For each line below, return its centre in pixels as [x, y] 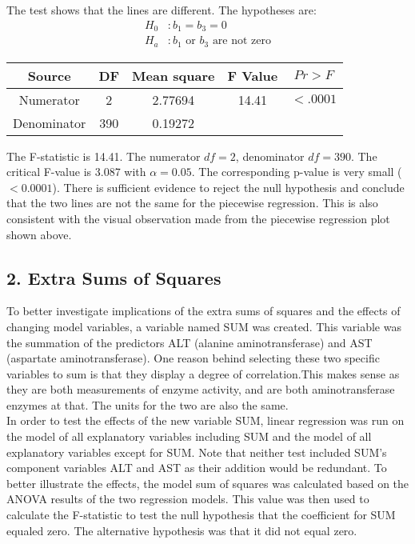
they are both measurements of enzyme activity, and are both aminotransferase [201, 389]
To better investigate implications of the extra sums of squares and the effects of [204, 311]
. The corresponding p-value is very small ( [297, 172]
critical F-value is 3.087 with [76, 172]
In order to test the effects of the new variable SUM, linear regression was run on [206, 420]
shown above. [39, 234]
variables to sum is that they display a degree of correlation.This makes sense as [203, 373]
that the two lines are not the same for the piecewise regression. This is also [192, 203]
